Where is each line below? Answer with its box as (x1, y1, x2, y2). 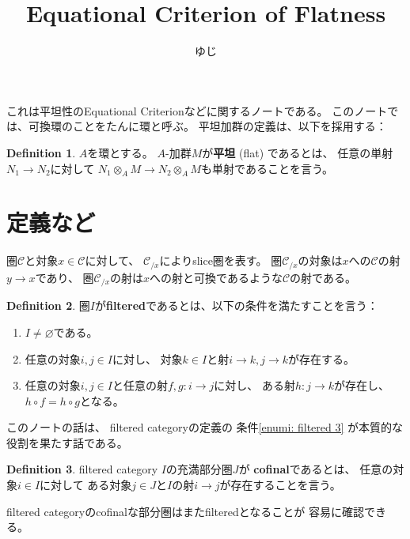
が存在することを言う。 (219, 477, 341, 493)
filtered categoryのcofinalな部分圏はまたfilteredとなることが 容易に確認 (6, 503, 364, 519)
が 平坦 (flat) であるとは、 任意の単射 (202, 144, 393, 160)
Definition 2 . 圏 (6, 297, 90, 314)
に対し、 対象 (112, 350, 183, 367)
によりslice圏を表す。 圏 (159, 252, 283, 269)
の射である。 (290, 269, 356, 285)
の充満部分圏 (165, 461, 233, 477)
